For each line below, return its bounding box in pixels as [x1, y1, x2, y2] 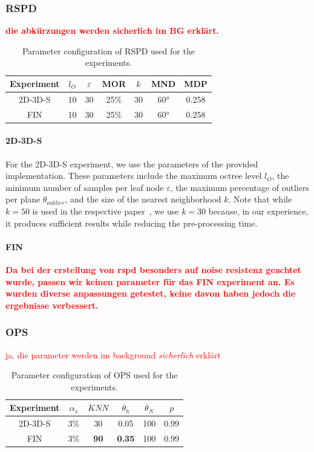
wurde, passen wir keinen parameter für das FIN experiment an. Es [5, 275, 295, 288]
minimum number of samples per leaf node [5, 181, 164, 193]
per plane [5, 193, 41, 205]
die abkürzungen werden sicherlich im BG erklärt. [5, 24, 219, 37]
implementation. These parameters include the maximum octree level [5, 169, 262, 182]
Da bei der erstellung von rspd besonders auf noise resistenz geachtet [5, 263, 301, 276]
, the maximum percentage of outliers [170, 181, 309, 193]
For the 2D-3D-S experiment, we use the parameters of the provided [5, 157, 258, 170]
